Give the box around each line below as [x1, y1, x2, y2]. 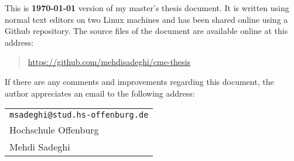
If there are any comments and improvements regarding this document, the [5, 75, 274, 87]
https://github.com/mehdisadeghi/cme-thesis [28, 56, 190, 68]
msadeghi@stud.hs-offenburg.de [9, 110, 149, 120]
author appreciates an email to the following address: [5, 87, 195, 99]
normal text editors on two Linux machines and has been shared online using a [5, 13, 288, 25]
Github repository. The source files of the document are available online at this [5, 25, 288, 37]
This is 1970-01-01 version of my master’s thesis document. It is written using [5, 2, 289, 13]
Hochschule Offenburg [9, 123, 99, 137]
